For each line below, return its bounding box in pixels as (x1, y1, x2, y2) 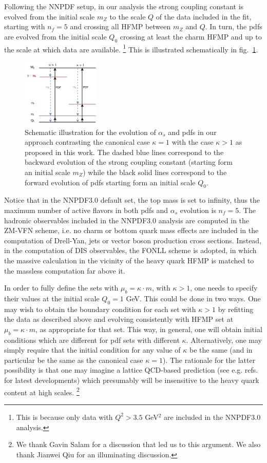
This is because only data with (16, 411, 113, 422)
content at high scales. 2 (4, 385, 80, 397)
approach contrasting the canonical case (25, 137, 150, 147)
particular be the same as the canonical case (4, 354, 143, 365)
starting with (4, 21, 45, 32)
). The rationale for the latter (162, 354, 256, 365)
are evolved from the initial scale (4, 31, 107, 42)
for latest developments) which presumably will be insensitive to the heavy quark (4, 375, 259, 385)
